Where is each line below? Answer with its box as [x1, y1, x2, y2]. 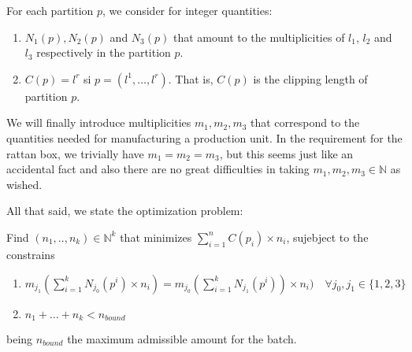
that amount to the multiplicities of [173, 28, 345, 45]
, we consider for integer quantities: [102, 2, 273, 18]
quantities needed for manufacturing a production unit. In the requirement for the [6, 129, 403, 146]
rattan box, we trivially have [6, 145, 144, 161]
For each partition [6, 2, 94, 18]
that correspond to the [251, 114, 360, 131]
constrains [6, 246, 55, 262]
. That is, [168, 70, 213, 87]
